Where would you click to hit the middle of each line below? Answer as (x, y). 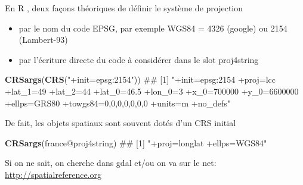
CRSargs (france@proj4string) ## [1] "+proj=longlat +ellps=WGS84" (136, 142)
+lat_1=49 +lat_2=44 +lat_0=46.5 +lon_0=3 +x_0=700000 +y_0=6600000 (152, 91)
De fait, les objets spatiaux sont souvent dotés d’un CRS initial (120, 123)
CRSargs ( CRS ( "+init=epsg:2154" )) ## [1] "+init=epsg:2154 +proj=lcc (140, 79)
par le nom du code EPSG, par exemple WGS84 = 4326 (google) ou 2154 (153, 28)
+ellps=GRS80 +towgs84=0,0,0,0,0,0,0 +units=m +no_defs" (118, 103)
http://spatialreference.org (53, 174)
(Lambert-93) (43, 40)
